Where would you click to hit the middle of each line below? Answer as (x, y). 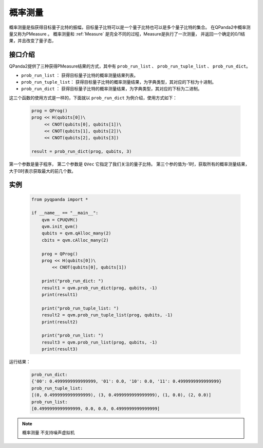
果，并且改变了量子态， (32, 41)
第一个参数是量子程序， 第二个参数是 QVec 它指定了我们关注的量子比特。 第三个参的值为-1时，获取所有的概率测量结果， (129, 164)
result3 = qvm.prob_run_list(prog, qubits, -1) (100, 342)
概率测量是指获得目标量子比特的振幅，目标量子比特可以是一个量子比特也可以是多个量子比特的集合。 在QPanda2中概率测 (130, 27)
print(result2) (60, 322)
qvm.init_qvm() (60, 227)
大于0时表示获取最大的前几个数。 (42, 171)
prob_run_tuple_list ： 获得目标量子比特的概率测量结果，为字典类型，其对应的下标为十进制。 (119, 82)
